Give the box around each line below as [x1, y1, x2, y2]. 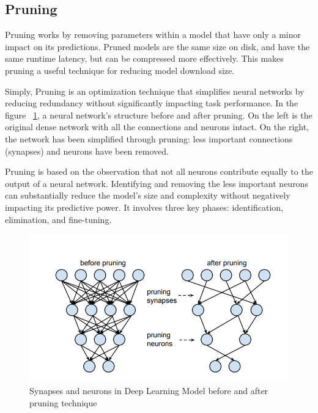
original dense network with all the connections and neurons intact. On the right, [5, 120, 309, 133]
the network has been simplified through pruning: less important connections [5, 132, 293, 145]
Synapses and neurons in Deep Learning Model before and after [29, 384, 268, 397]
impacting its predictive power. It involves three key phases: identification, [5, 200, 284, 213]
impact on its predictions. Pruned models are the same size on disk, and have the [5, 40, 310, 53]
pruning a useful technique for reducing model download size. [5, 64, 235, 76]
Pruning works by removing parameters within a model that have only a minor [5, 28, 301, 41]
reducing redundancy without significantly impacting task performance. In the [5, 97, 298, 109]
